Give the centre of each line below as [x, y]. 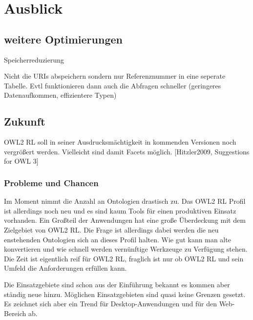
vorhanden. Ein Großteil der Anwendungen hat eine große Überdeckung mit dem [125, 220]
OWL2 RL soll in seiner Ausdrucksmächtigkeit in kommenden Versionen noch [120, 142]
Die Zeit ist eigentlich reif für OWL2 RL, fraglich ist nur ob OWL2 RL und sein [124, 258]
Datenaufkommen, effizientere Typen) [60, 95]
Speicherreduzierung [34, 59]
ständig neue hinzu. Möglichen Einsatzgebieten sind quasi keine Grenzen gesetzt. [125, 294]
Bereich [15, 313]
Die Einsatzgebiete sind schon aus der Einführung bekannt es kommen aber [117, 284]
